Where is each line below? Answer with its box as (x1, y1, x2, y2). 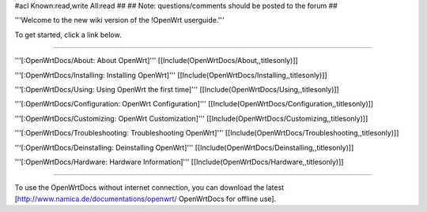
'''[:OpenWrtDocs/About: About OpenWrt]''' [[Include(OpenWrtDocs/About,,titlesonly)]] (14, 56, 298, 65)
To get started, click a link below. (14, 30, 122, 39)
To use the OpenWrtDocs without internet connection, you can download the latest (14, 183, 285, 192)
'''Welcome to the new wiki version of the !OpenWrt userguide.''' (14, 16, 225, 25)
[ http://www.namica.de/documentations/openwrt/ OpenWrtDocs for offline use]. (14, 194, 277, 203)
